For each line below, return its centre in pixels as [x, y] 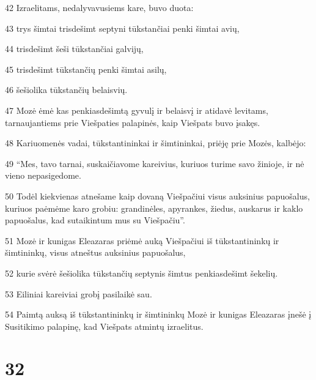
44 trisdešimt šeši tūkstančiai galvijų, [74, 49]
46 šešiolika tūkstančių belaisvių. [66, 90]
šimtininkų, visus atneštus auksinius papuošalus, [95, 252]
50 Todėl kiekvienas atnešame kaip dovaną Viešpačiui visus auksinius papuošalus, [157, 196]
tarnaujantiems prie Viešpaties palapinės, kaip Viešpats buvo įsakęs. [133, 122]
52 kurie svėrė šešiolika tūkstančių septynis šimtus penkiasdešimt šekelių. [141, 273]
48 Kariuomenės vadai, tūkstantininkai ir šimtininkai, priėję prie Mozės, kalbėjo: [156, 143]
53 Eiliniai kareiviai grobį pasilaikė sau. [79, 293]
